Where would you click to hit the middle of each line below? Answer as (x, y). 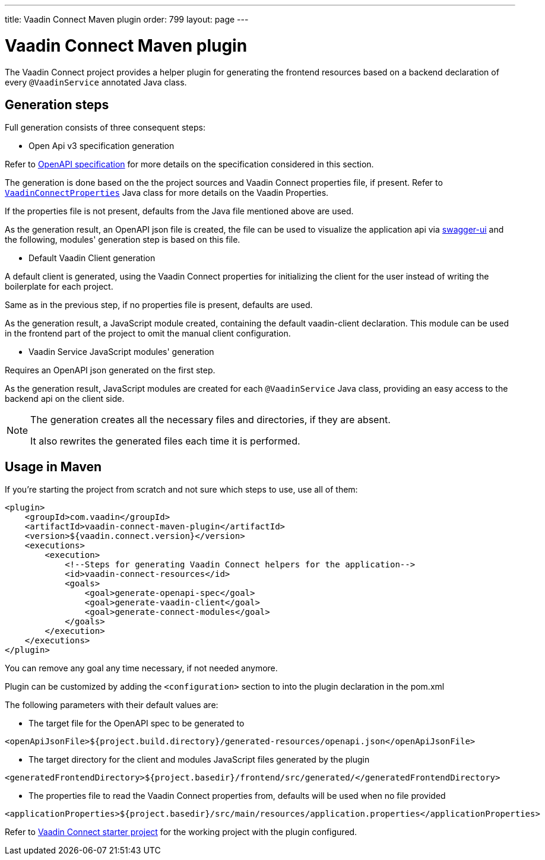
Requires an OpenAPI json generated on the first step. (110, 370)
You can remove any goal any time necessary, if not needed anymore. (141, 668)
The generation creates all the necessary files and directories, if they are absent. (210, 420)
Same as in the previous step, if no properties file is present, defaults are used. (159, 305)
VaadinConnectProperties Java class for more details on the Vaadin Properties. (167, 193)
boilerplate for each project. (59, 287)
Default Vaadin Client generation (92, 258)
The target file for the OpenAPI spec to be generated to (137, 723)
